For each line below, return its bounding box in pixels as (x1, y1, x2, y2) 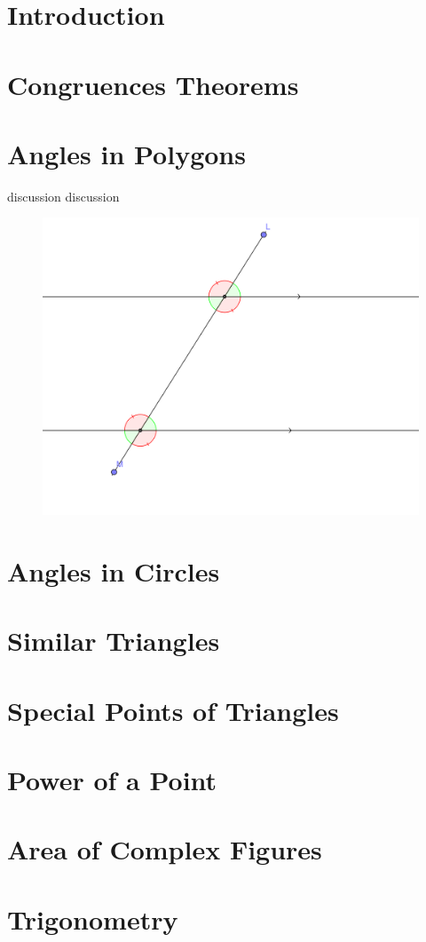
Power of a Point (7, 761, 217, 797)
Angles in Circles (7, 552, 220, 589)
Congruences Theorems (7, 66, 299, 102)
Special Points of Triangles (7, 692, 339, 728)
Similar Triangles (7, 622, 220, 659)
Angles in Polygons (7, 135, 246, 171)
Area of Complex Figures (7, 831, 322, 867)
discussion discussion (7, 186, 120, 205)
